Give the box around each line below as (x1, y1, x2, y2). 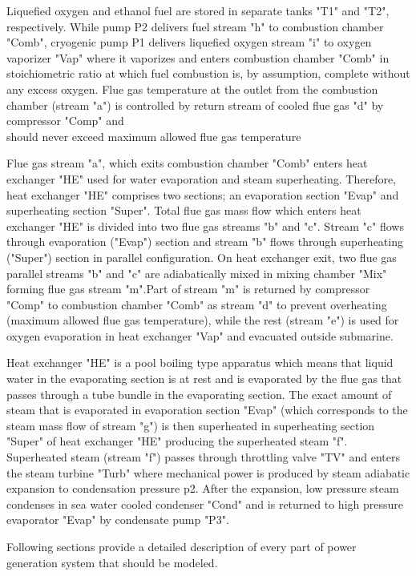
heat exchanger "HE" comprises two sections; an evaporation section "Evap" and (6, 186, 399, 203)
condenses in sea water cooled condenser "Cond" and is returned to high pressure (6, 495, 403, 512)
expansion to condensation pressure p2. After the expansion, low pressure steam (6, 480, 399, 497)
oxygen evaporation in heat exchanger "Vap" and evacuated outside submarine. (6, 327, 394, 344)
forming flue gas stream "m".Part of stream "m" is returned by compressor (6, 280, 370, 297)
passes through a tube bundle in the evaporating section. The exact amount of (6, 385, 392, 402)
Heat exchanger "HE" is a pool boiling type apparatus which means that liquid (6, 354, 394, 371)
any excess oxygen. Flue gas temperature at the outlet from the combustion (6, 80, 378, 97)
